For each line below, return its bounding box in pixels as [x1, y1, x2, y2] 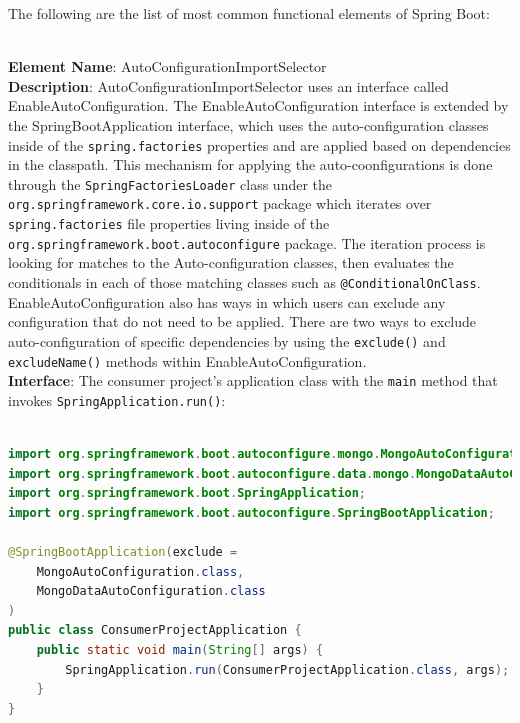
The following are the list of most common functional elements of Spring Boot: [8, 3, 490, 23]
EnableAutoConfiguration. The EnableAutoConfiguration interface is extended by [8, 95, 509, 116]
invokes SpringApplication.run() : [8, 389, 226, 410]
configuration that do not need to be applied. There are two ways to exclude [8, 311, 477, 332]
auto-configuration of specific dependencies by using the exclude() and [8, 330, 446, 351]
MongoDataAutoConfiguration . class [36, 584, 266, 599]
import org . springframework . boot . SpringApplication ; [8, 486, 367, 501]
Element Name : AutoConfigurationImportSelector [8, 56, 327, 77]
